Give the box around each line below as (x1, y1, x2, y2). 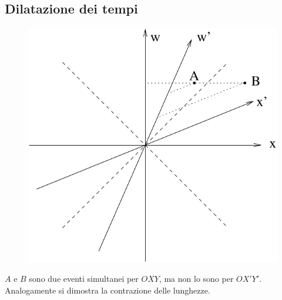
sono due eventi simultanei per (29, 272, 139, 285)
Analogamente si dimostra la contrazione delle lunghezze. (5, 284, 210, 296)
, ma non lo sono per (159, 272, 234, 285)
